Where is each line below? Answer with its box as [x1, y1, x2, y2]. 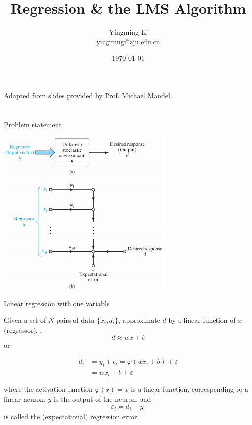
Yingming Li [109, 27, 147, 37]
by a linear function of [168, 315, 236, 325]
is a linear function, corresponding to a [131, 384, 248, 394]
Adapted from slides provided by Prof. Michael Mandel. [4, 90, 172, 100]
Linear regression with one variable [4, 298, 110, 309]
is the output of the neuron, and [54, 393, 151, 404]
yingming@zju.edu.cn [96, 36, 160, 46]
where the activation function [4, 384, 93, 394]
